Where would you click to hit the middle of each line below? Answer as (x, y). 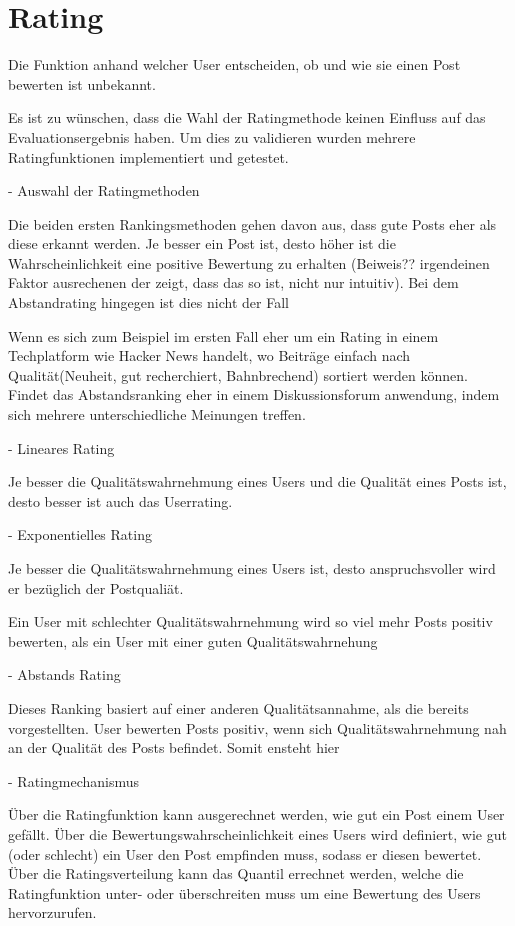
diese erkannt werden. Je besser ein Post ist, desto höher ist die (202, 243)
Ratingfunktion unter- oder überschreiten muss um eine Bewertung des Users (244, 892)
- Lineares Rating (61, 447)
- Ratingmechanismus (73, 780)
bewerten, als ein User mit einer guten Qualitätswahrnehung (193, 640)
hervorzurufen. (52, 912)
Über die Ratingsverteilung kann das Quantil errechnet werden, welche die (236, 873)
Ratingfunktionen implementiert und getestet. (148, 156)
